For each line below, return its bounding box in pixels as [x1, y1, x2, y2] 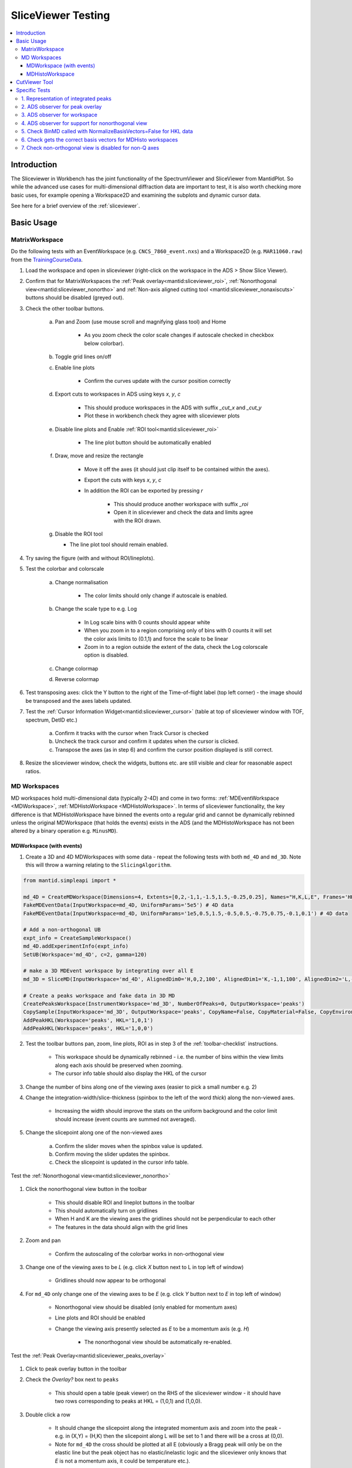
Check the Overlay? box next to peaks [25, 1376, 119, 1383]
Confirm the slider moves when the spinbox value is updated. [55, 1142, 204, 1149]
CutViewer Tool [16, 78, 53, 85]
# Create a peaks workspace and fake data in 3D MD [23, 992, 175, 999]
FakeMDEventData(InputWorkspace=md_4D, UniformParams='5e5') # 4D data [23, 902, 234, 908]
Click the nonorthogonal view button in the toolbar [25, 1186, 147, 1193]
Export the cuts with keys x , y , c [84, 476, 161, 484]
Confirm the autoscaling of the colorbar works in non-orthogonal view [55, 1250, 225, 1257]
